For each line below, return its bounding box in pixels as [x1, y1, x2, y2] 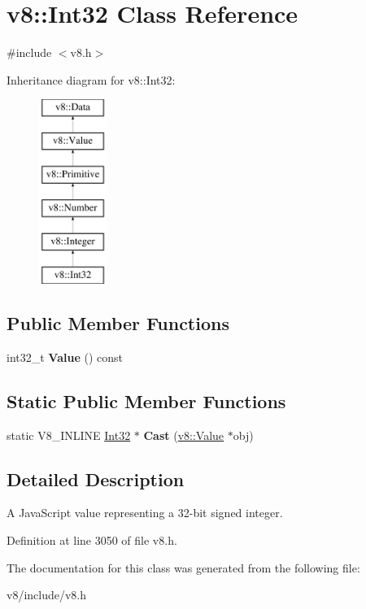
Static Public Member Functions [7, 388, 286, 413]
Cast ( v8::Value [143, 426, 224, 443]
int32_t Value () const [7, 348, 123, 365]
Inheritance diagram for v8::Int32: [7, 71, 176, 88]
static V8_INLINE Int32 [7, 426, 131, 443]
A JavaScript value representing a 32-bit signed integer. [7, 504, 283, 521]
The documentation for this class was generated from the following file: [7, 559, 360, 576]
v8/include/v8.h [7, 586, 87, 603]
